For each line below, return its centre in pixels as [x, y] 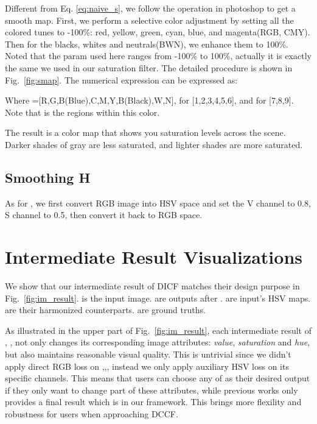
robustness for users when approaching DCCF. [92, 413]
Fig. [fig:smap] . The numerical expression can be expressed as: [121, 79]
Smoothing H [48, 177]
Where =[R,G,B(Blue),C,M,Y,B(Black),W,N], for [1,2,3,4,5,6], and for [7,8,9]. [149, 100]
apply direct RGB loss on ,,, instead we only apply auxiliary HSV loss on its [147, 366]
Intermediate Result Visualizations [154, 257]
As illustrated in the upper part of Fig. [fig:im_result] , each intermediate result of [158, 330]
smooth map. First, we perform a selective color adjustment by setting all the [149, 20]
